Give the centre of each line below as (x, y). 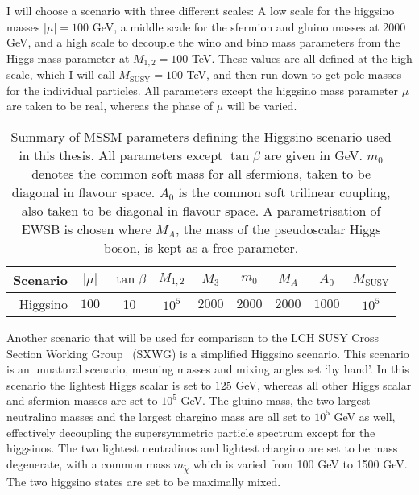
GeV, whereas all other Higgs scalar (324, 384)
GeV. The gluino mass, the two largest (276, 400)
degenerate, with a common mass (89, 463)
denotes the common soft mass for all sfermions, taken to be (201, 174)
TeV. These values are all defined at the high (302, 58)
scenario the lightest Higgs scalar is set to (109, 384)
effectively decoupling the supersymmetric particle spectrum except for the (191, 432)
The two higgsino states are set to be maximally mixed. (144, 481)
